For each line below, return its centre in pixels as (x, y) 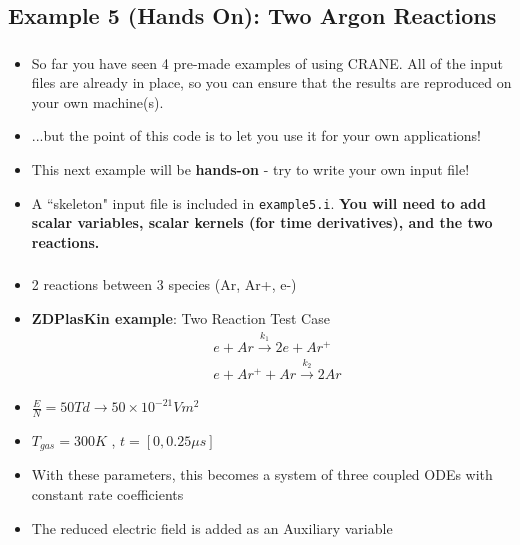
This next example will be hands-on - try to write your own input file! (250, 169)
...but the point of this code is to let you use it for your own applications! (256, 135)
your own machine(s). (97, 101)
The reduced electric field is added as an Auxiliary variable (212, 527)
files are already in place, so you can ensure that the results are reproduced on (271, 82)
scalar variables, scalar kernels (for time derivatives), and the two (262, 222)
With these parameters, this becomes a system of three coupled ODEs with (262, 474)
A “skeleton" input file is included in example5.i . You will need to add (259, 202)
